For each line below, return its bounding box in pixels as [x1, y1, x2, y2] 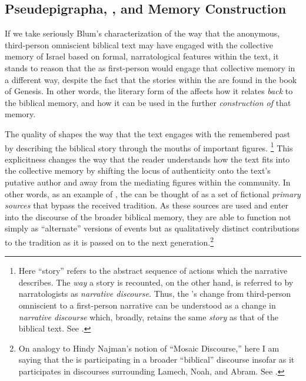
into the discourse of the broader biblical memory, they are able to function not [5, 210, 291, 223]
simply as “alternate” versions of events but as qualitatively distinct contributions [5, 222, 300, 234]
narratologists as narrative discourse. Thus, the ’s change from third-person [18, 287, 291, 300]
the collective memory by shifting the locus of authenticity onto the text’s [5, 164, 271, 177]
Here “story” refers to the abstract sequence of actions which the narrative [18, 264, 288, 277]
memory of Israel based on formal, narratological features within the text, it [5, 50, 279, 62]
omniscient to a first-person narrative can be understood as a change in [18, 299, 276, 311]
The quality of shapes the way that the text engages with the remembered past [5, 127, 291, 140]
